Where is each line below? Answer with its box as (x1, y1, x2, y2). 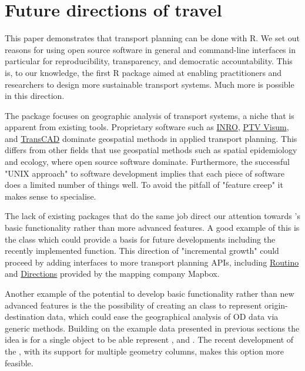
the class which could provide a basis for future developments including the (5, 233, 276, 245)
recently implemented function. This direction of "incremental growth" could (5, 244, 279, 257)
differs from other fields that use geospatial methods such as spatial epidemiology (5, 144, 297, 156)
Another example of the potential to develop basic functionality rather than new (5, 287, 294, 299)
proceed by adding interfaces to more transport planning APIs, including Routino (5, 256, 299, 268)
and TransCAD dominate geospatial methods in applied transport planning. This (5, 132, 297, 144)
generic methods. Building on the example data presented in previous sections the (5, 322, 300, 334)
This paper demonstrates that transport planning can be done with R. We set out (5, 32, 300, 44)
